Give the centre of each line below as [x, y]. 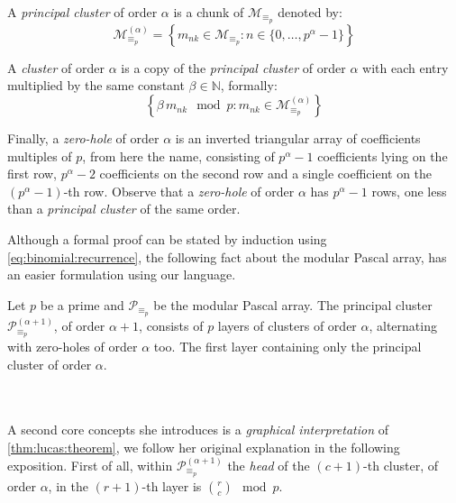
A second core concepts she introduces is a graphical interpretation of [198, 430]
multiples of [40, 155]
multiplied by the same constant [96, 85]
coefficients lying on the [383, 155]
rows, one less [409, 191]
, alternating [403, 326]
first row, [32, 174]
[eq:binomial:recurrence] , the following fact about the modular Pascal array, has [227, 256]
